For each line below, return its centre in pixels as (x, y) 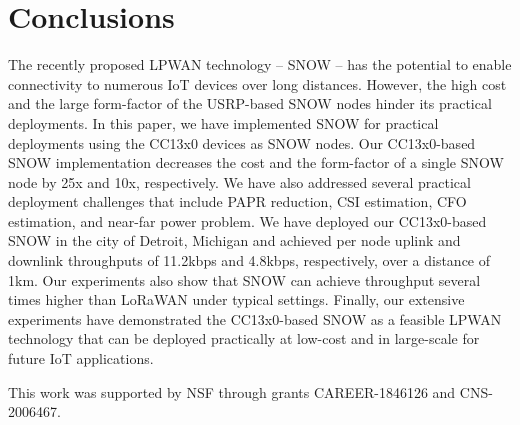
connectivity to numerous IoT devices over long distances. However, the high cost (257, 83)
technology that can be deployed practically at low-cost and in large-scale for (244, 338)
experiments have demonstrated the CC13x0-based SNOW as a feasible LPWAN (255, 318)
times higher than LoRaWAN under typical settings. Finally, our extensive (236, 299)
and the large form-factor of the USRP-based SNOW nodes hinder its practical (250, 103)
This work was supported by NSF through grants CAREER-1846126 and (232, 391)
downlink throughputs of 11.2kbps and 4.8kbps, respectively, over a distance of (249, 260)
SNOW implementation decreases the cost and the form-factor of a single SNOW (256, 162)
